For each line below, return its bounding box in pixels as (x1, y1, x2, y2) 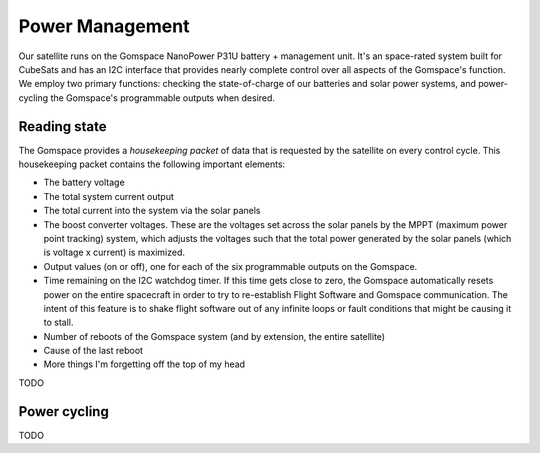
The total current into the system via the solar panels (43, 205, 261, 217)
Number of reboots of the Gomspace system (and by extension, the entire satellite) (43, 330, 385, 342)
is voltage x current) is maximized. (43, 246, 185, 259)
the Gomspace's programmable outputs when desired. (50, 91, 275, 104)
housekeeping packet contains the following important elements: (18, 158, 286, 170)
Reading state (18, 118, 107, 135)
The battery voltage (43, 176, 125, 189)
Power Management (18, 15, 190, 37)
